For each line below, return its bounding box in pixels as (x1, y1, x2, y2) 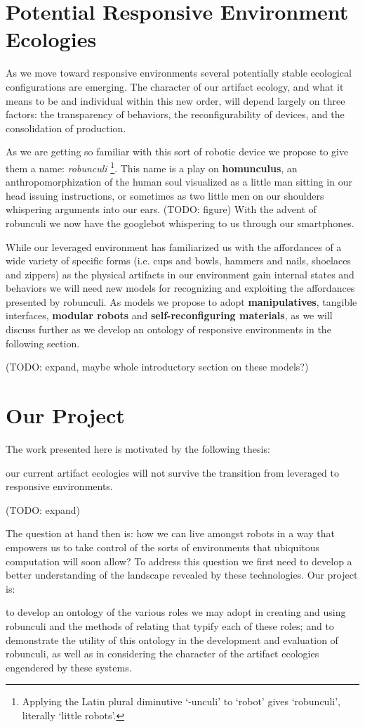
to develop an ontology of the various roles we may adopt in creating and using (6, 605, 346, 619)
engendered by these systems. (6, 660, 132, 674)
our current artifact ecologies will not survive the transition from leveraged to (6, 465, 339, 480)
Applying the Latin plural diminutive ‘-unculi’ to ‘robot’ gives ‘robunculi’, (22, 694, 340, 709)
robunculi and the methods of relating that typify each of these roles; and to (6, 618, 334, 633)
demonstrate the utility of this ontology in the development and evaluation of (6, 632, 338, 647)
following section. (6, 335, 80, 350)
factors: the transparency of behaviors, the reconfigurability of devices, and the (6, 107, 345, 122)
